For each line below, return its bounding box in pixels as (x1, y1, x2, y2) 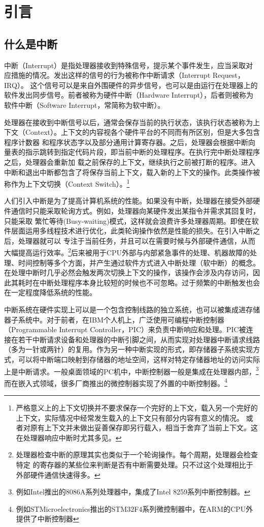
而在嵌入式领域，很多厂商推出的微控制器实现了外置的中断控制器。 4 (4, 376, 227, 388)
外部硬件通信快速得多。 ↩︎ (16, 469, 101, 480)
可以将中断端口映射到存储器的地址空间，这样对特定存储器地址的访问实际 (18, 354, 260, 364)
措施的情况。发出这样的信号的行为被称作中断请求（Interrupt (11, 70, 211, 80)
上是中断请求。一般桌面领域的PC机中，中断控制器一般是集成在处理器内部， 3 (4, 364, 259, 376)
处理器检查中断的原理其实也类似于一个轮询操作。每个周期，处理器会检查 (16, 449, 258, 460)
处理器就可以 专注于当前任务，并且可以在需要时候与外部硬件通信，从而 (18, 235, 255, 246)
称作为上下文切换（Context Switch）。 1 (4, 177, 130, 189)
